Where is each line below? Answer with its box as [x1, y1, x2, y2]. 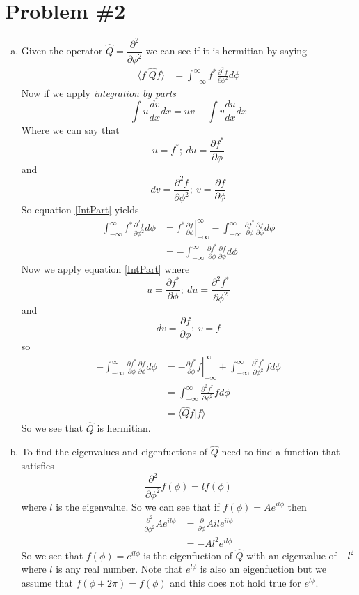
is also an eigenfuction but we [200, 562, 327, 576]
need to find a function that [221, 444, 340, 459]
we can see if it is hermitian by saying [145, 43, 308, 58]
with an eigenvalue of [246, 548, 337, 562]
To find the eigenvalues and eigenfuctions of [21, 444, 208, 459]
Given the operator [21, 43, 103, 58]
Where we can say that [21, 122, 120, 137]
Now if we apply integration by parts [21, 86, 177, 100]
